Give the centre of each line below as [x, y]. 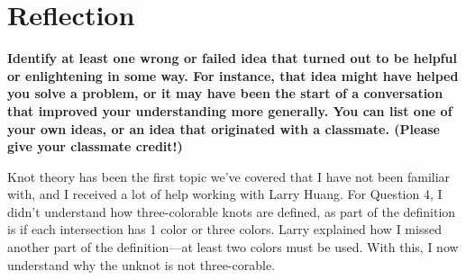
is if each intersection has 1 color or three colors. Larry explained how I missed [224, 229]
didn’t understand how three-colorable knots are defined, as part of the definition [232, 211]
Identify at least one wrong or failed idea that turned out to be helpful [232, 58]
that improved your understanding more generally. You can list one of [230, 110]
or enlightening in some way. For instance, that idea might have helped [233, 75]
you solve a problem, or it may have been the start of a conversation [225, 93]
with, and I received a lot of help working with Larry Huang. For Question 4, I [225, 194]
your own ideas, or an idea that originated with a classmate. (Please [224, 128]
